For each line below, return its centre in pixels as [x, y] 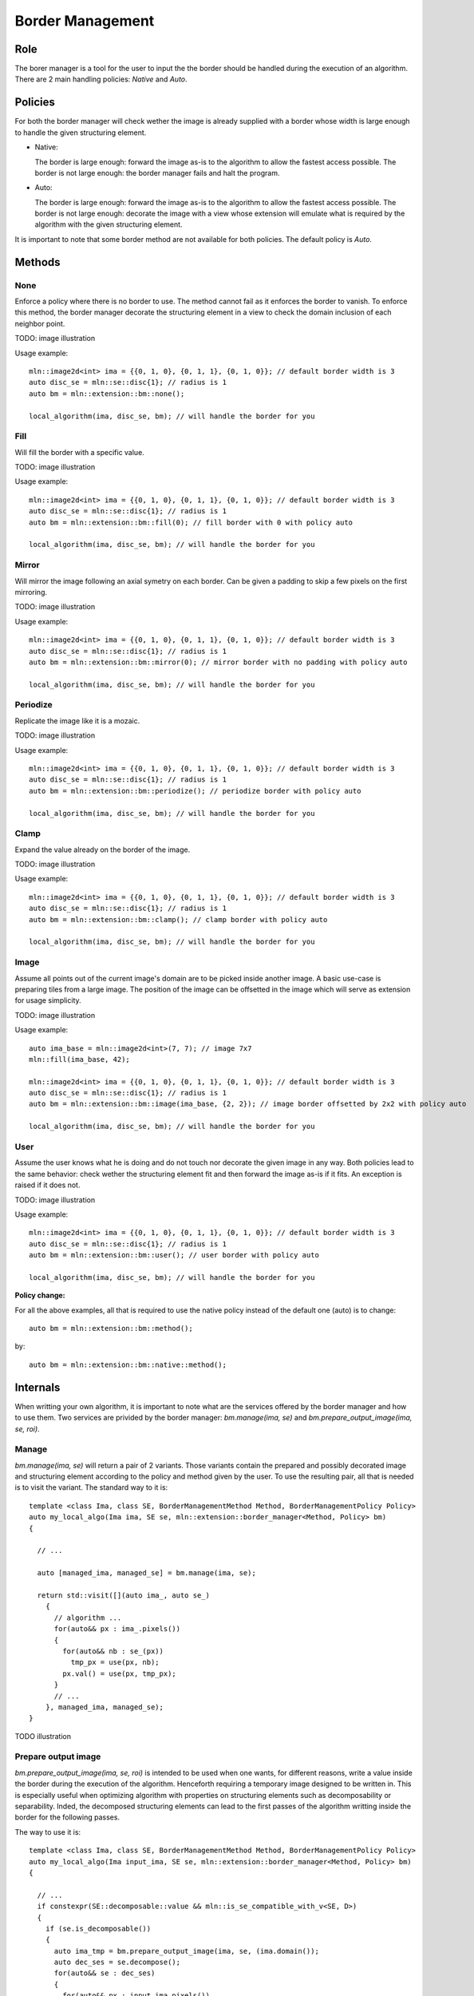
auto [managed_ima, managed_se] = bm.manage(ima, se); [147, 1573]
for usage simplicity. [48, 1000]
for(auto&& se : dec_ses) [105, 1973]
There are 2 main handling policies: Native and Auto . [101, 79]
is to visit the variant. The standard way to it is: [91, 1487]
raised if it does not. [47, 1185]
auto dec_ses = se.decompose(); [117, 1962]
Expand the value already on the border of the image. [103, 849]
